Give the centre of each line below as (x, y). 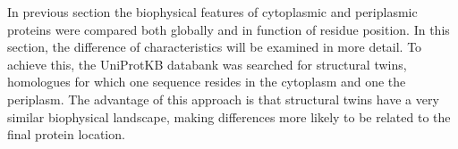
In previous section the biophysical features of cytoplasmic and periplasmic (212, 12)
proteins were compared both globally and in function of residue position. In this (229, 29)
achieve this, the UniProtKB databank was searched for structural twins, (207, 64)
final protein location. (66, 134)
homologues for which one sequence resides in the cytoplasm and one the (207, 82)
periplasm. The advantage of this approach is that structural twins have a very (223, 99)
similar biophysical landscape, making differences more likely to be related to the (229, 116)
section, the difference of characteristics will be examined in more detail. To (215, 47)
